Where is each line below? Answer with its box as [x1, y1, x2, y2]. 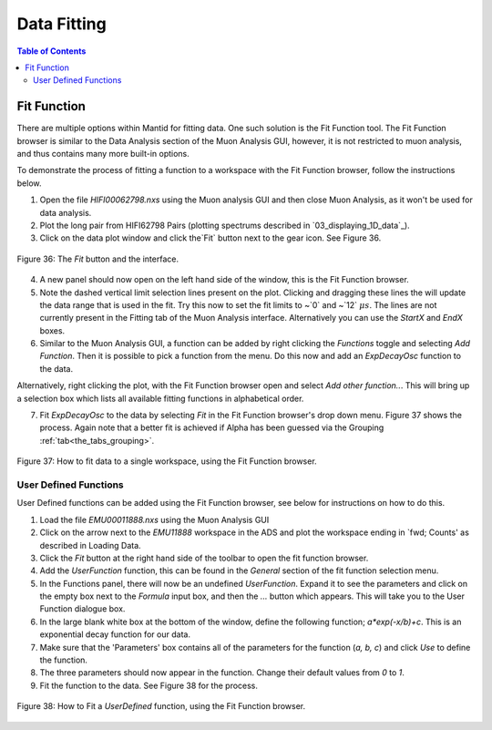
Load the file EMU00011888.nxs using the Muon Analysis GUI [39, 514, 270, 525]
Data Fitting [16, 14, 107, 34]
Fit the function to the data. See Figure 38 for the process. [39, 680, 259, 691]
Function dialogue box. [39, 603, 126, 614]
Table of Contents [16, 46, 87, 57]
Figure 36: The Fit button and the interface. [16, 253, 179, 264]
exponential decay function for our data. [39, 629, 191, 640]
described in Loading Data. [39, 540, 141, 550]
